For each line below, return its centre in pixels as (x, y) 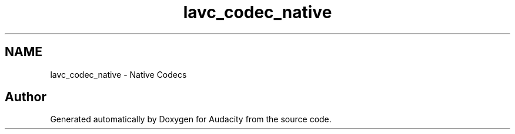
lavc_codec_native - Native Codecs (118, 74)
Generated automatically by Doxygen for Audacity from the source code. (191, 119)
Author (26, 97)
